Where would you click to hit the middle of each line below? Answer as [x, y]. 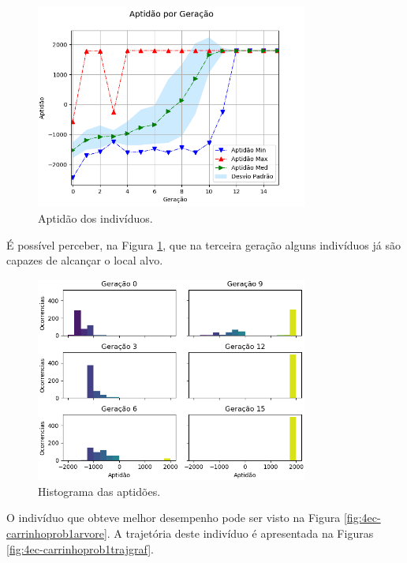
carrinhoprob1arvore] [57, 533]
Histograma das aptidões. [99, 491]
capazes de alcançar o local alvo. [85, 260]
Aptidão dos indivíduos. [95, 218]
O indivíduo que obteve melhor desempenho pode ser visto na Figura [174, 518]
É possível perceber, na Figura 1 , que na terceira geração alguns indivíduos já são [203, 244]
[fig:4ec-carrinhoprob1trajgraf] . [80, 548]
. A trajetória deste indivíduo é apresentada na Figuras [240, 533]
